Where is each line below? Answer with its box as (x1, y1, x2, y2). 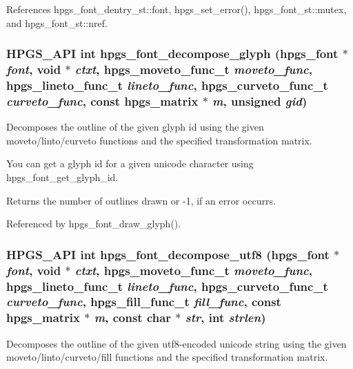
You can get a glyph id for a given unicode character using (6, 156, 254, 171)
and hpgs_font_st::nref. (6, 15, 108, 30)
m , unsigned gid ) (212, 92, 307, 109)
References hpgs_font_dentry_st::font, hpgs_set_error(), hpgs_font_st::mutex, (6, 2, 347, 16)
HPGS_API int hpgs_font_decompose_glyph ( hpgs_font (6, 45, 339, 62)
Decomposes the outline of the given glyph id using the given (6, 120, 264, 134)
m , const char (94, 309, 172, 326)
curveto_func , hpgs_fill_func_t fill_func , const (6, 293, 281, 310)
